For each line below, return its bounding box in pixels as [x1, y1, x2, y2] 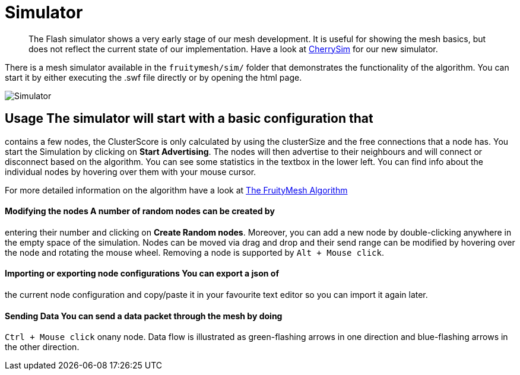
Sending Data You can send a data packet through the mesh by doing [5, 310, 283, 321]
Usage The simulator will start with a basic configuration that [5, 111, 373, 126]
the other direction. [5, 342, 80, 352]
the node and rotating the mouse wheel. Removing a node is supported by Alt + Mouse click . [5, 247, 384, 258]
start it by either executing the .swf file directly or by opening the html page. [5, 72, 302, 82]
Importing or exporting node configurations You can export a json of [5, 268, 279, 279]
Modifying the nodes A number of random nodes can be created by [5, 206, 275, 217]
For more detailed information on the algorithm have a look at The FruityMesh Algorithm [5, 185, 348, 195]
